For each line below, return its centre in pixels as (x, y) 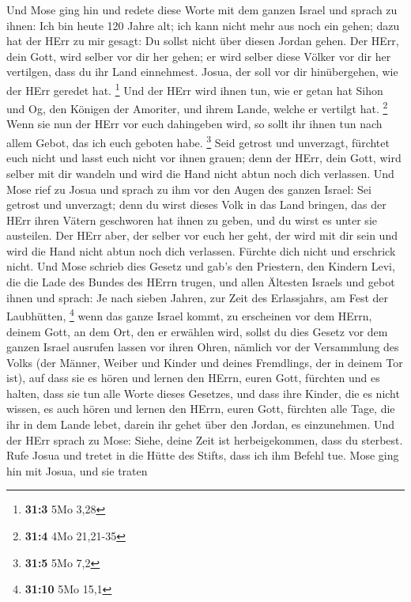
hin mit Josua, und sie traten (77, 470)
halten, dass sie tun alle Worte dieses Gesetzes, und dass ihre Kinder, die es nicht (203, 393)
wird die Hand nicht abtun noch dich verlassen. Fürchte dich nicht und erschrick (201, 250)
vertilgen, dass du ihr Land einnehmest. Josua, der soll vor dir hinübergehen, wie (202, 72)
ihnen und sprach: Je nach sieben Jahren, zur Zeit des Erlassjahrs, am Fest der (197, 297)
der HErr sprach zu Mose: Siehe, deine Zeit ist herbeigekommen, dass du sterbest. (205, 439)
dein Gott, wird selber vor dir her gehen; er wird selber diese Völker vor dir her (199, 56)
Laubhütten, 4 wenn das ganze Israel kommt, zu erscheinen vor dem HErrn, (189, 314)
